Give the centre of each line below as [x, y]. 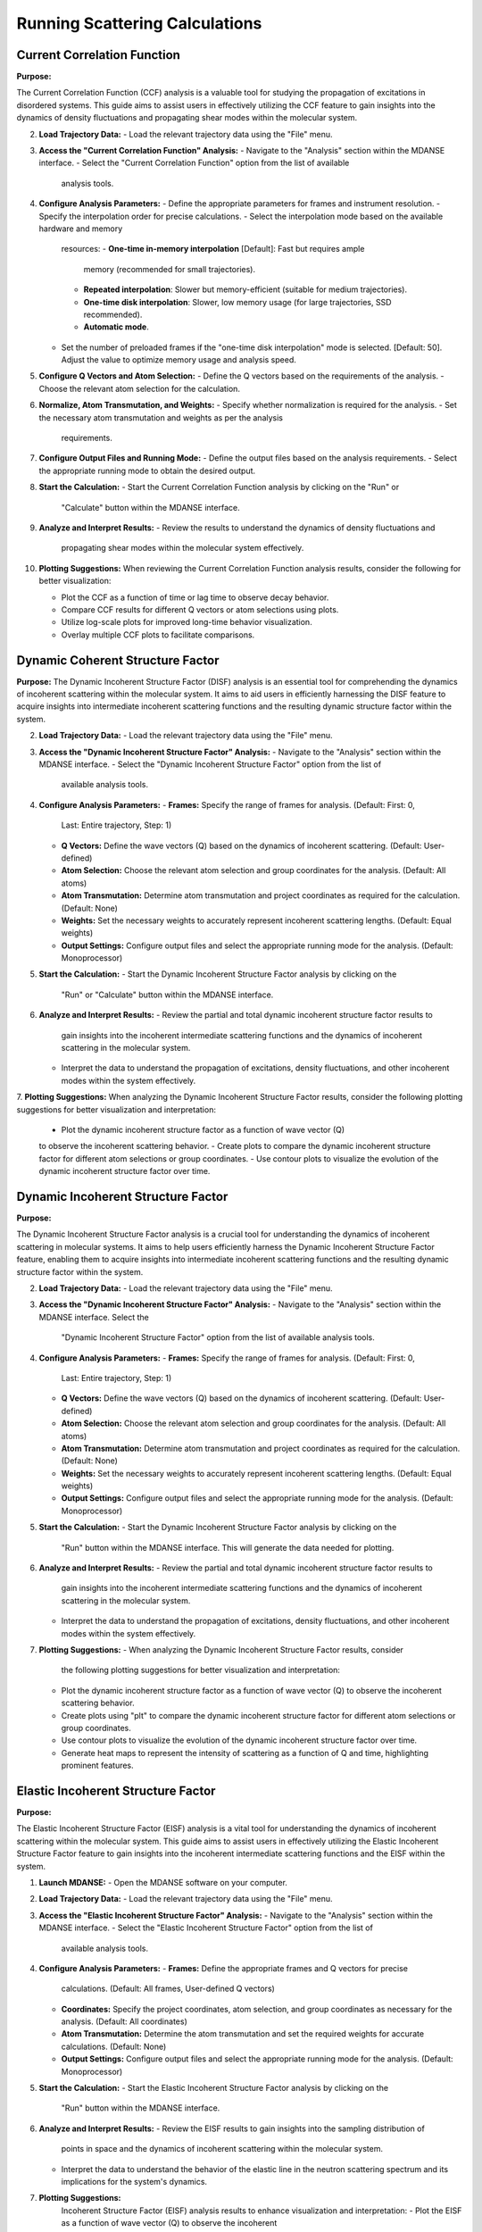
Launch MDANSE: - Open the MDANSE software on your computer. [163, 1882]
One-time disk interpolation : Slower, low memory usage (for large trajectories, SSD [237, 302]
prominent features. [97, 1766]
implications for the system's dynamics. [134, 2182]
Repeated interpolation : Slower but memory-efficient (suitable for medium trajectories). [245, 289]
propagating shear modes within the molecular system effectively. [183, 548]
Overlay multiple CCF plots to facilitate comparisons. [158, 635]
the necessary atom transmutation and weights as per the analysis [161, 417]
